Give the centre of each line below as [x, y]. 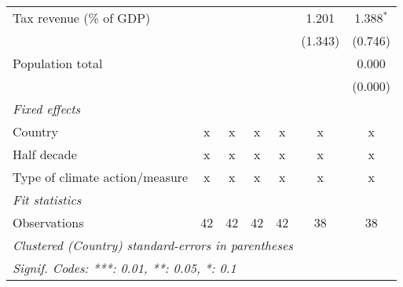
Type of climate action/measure [101, 177]
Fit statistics [47, 200]
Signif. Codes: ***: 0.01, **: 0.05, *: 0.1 [125, 268]
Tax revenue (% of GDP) [82, 18]
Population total [58, 63]
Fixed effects [47, 109]
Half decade [45, 154]
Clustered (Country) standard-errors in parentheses [153, 245]
